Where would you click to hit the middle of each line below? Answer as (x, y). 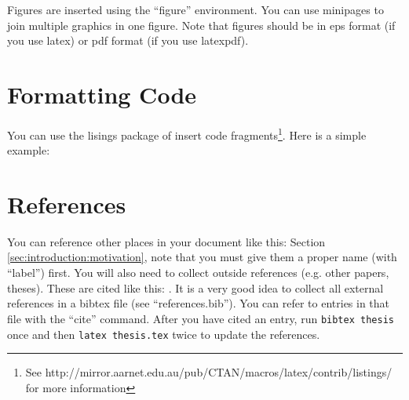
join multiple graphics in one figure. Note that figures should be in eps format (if (201, 25)
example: (29, 150)
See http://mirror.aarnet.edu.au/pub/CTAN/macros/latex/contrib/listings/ (209, 372)
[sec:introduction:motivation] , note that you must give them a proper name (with (202, 257)
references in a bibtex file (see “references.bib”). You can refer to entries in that (199, 303)
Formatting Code (102, 94)
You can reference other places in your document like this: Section (166, 241)
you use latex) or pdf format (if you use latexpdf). (128, 40)
